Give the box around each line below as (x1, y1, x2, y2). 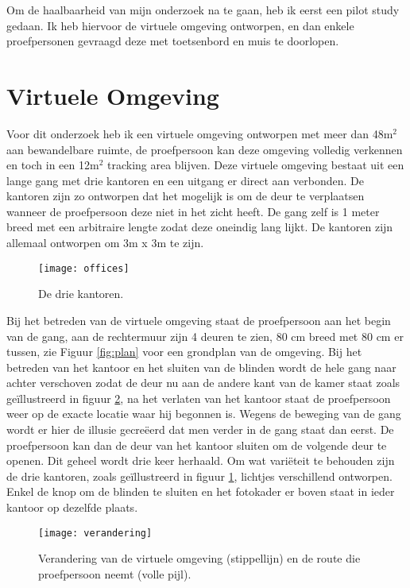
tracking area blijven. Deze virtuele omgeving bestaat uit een (107, 157, 404, 173)
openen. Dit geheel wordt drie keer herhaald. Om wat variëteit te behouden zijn (6, 452, 395, 469)
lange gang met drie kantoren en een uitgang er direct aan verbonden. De (6, 172, 364, 188)
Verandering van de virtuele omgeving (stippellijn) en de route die (38, 550, 361, 567)
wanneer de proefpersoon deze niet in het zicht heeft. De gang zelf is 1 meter (6, 203, 380, 219)
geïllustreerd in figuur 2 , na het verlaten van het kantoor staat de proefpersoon (6, 389, 391, 406)
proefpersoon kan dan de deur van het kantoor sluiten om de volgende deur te (6, 436, 387, 453)
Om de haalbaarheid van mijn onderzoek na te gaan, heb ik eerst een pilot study (6, 2, 400, 17)
